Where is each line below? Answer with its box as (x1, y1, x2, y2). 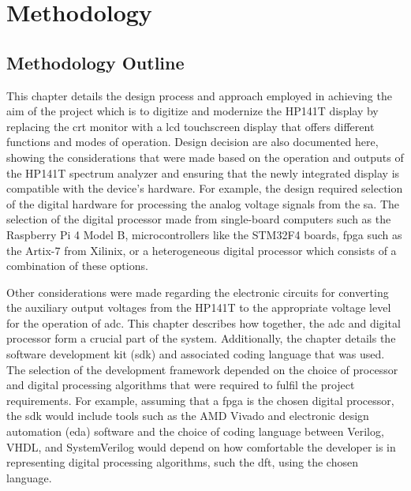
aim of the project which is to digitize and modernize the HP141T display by (6, 103, 379, 119)
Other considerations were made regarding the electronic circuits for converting (6, 283, 389, 300)
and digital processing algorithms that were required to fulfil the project (6, 377, 355, 393)
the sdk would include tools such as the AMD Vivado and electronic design (6, 407, 369, 424)
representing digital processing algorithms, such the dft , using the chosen (6, 454, 358, 470)
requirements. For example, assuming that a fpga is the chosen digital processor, (6, 392, 394, 408)
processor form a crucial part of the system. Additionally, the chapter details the (6, 330, 396, 347)
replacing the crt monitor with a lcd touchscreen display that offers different (6, 118, 375, 134)
